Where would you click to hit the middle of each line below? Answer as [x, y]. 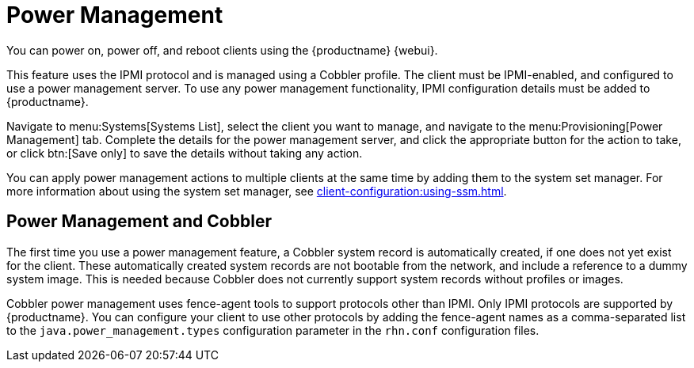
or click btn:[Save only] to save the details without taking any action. [185, 153]
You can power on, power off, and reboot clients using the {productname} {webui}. [222, 50]
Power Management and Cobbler [139, 222]
